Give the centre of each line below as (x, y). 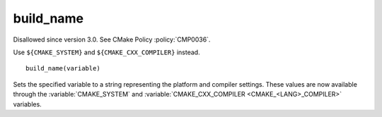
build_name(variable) (63, 68)
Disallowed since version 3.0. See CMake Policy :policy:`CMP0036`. (112, 39)
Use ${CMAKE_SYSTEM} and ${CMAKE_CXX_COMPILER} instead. (107, 52)
